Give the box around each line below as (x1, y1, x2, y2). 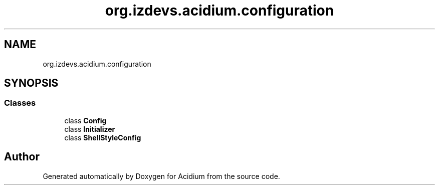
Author (4, 150, 40, 163)
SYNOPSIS (4, 77, 59, 90)
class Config (64, 116, 107, 125)
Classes (4, 98, 36, 108)
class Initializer (64, 124, 115, 133)
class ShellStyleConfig (64, 133, 141, 142)
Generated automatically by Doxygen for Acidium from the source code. (43, 171, 280, 180)
